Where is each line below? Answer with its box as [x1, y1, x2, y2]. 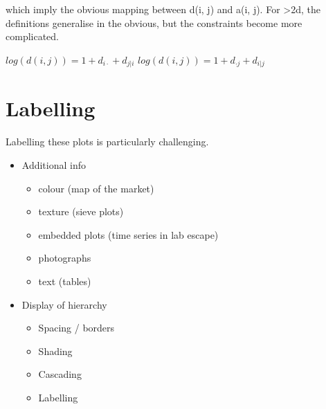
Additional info [21, 157, 87, 172]
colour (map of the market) [38, 181, 154, 195]
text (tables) [38, 273, 91, 288]
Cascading [38, 367, 82, 381]
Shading [38, 343, 73, 358]
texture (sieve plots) [38, 204, 124, 219]
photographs [38, 251, 91, 265]
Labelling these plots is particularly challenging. [6, 134, 209, 149]
